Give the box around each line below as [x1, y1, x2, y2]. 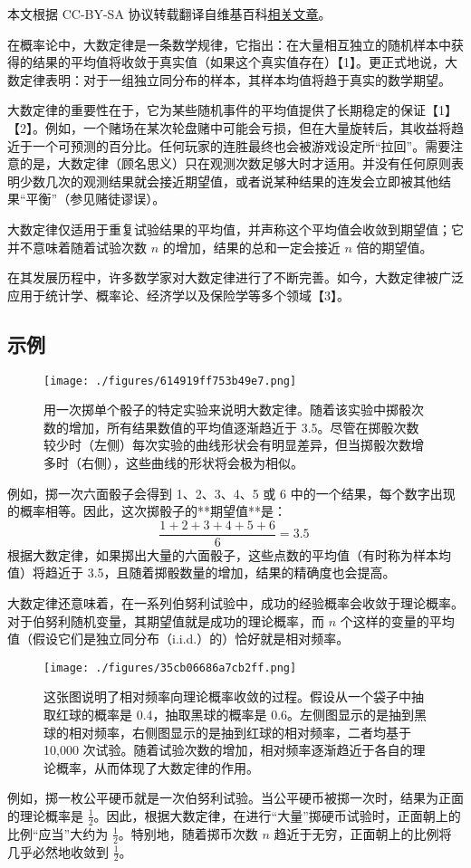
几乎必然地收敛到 [7, 842, 109, 861]
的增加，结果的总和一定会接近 [162, 237, 341, 256]
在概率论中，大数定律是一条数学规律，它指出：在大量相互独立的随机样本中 [7, 34, 451, 53]
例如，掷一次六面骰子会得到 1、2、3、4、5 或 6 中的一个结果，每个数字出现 [7, 483, 456, 502]
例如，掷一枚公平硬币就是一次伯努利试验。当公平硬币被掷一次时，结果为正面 [7, 788, 464, 807]
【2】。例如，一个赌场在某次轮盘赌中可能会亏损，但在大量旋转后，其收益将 [7, 118, 451, 137]
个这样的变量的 [340, 611, 429, 630]
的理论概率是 [7, 806, 83, 825]
